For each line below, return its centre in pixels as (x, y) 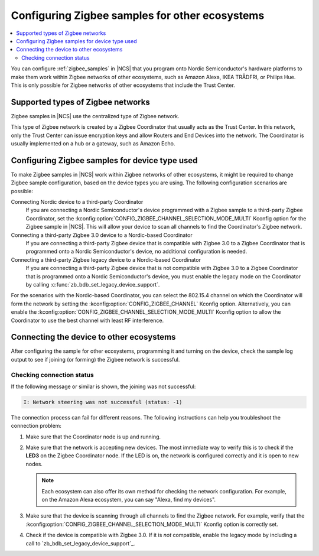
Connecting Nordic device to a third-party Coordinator (77, 202)
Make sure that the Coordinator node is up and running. (93, 437)
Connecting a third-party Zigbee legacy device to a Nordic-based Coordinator (106, 259)
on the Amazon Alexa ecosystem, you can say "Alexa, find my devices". (128, 500)
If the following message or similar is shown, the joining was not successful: (103, 386)
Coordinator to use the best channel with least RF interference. (87, 320)
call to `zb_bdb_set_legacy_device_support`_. (80, 543)
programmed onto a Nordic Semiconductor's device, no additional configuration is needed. (136, 252)
